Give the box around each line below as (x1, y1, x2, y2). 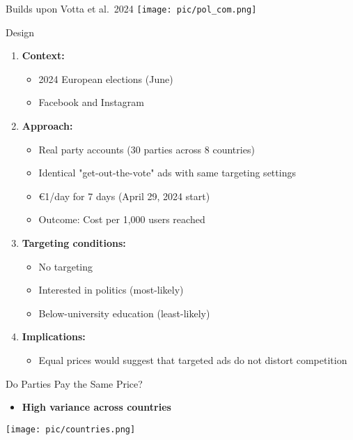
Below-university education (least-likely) (38, 305, 210, 320)
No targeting (38, 259, 93, 273)
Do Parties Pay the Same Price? (6, 376, 143, 390)
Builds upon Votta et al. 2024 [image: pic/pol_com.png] (6, 1, 257, 15)
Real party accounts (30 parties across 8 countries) (38, 142, 255, 156)
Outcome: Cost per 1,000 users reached (38, 212, 205, 227)
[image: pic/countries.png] (6, 424, 136, 434)
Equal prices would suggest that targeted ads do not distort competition (38, 352, 347, 367)
